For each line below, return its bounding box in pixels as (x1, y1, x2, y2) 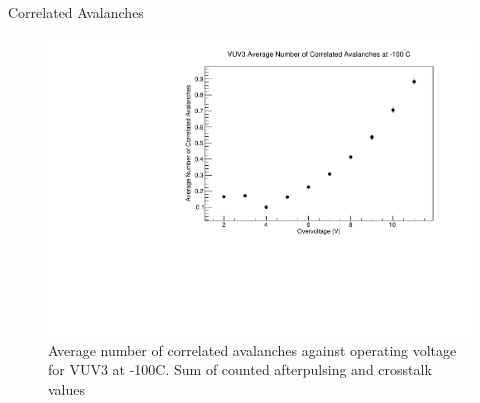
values (48, 379, 86, 400)
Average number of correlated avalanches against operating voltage (48, 339, 457, 360)
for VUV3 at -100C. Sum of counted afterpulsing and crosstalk (48, 359, 432, 380)
